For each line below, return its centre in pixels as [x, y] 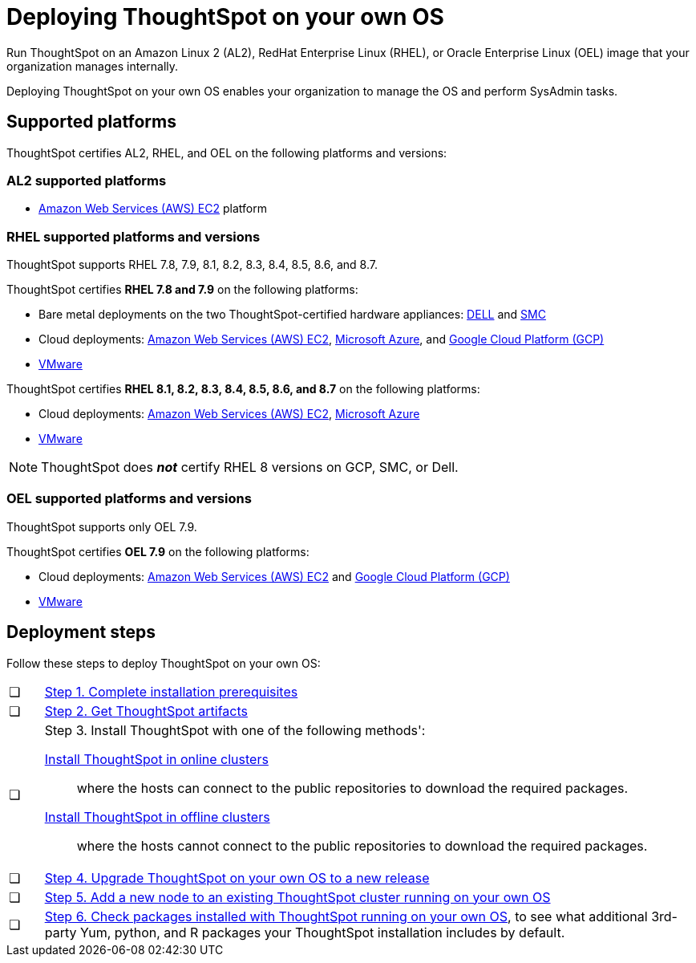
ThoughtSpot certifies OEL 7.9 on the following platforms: [158, 551]
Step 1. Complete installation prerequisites [171, 691]
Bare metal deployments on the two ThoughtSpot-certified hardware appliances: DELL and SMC [292, 315]
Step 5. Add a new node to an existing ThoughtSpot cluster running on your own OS [297, 897]
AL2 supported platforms [87, 180]
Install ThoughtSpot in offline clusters [157, 817]
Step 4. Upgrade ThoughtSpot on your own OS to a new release [237, 878]
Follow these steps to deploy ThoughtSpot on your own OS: [164, 663]
